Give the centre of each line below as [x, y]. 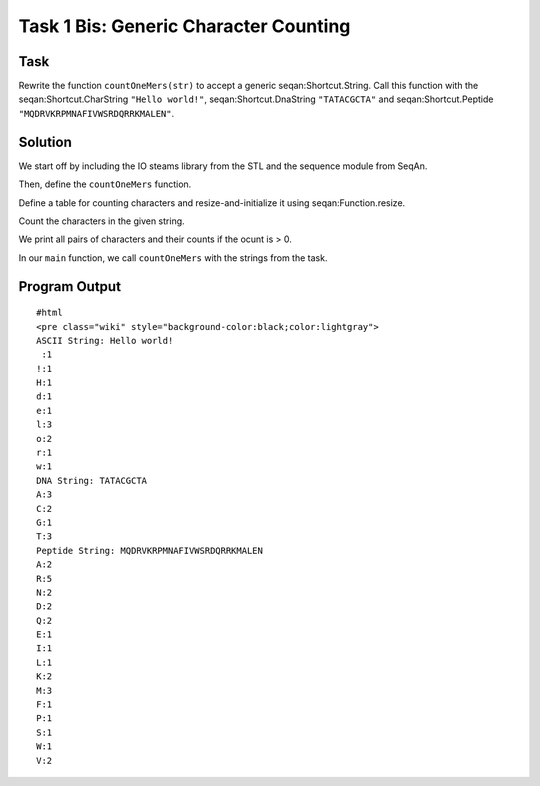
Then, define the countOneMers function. [105, 184]
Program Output [70, 286]
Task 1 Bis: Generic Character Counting [184, 26]
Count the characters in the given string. [101, 221]
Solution [45, 141]
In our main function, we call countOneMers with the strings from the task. [173, 257]
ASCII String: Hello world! [105, 340]
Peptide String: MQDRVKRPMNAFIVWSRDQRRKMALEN [150, 550]
